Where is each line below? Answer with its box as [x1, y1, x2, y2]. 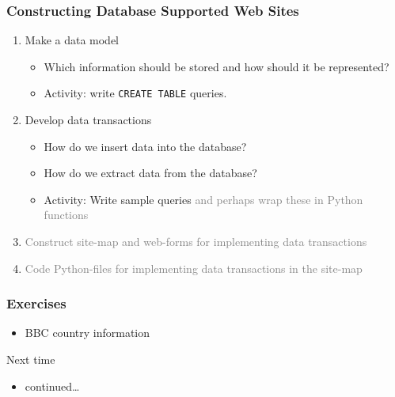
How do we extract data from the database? [44, 164, 257, 181]
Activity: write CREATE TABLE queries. [44, 85, 227, 101]
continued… [25, 377, 80, 394]
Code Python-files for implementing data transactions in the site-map [25, 259, 363, 276]
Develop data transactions [25, 112, 152, 128]
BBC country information [25, 324, 150, 341]
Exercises [6, 293, 66, 313]
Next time [6, 351, 55, 368]
